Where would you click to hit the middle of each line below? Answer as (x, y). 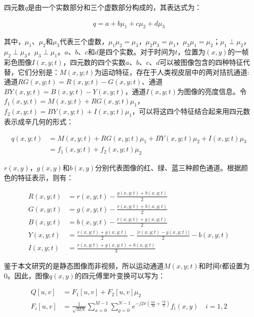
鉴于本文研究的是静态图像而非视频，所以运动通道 (84, 266)
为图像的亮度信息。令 (212, 91)
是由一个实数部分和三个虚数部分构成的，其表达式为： (115, 7)
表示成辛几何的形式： (39, 121)
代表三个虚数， (84, 41)
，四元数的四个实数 (95, 62)
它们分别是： (38, 72)
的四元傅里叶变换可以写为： (120, 275)
